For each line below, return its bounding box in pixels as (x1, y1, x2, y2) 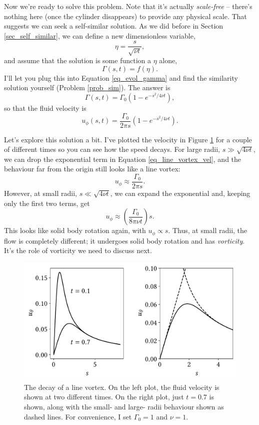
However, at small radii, (4, 188, 77, 198)
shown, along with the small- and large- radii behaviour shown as (24, 401, 224, 412)
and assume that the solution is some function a (4, 55, 151, 66)
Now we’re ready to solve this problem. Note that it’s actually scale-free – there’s (4, 1, 252, 11)
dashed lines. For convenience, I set (24, 411, 132, 421)
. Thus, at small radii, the (168, 225, 247, 236)
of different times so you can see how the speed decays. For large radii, (4, 144, 220, 154)
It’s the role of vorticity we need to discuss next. (4, 245, 152, 256)
